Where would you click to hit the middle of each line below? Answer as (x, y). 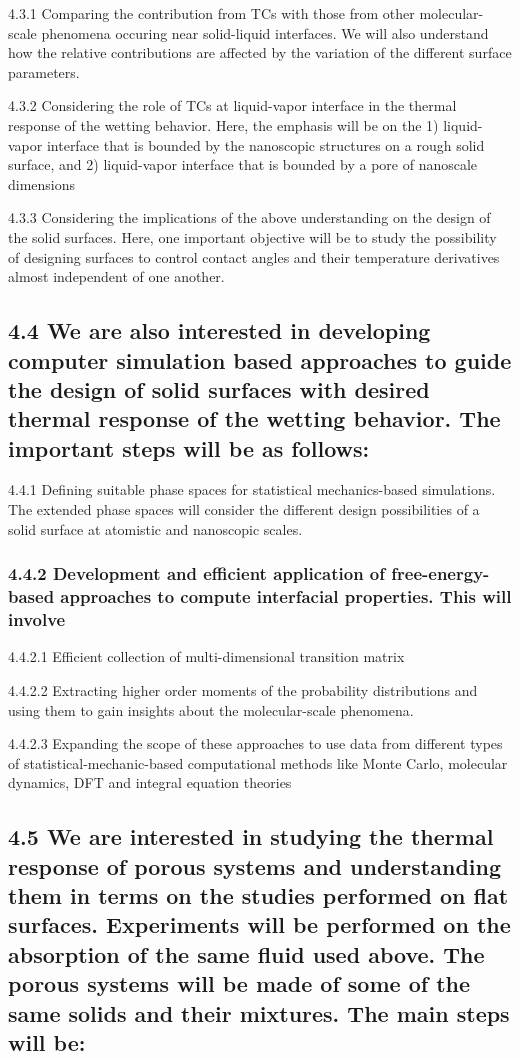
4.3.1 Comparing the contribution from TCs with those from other (211, 13)
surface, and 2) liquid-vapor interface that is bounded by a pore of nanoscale (243, 164)
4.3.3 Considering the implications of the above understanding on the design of (249, 217)
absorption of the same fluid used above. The (246, 953)
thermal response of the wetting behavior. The (254, 418)
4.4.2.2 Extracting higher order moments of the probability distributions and (243, 689)
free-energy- (440, 573)
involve (37, 619)
